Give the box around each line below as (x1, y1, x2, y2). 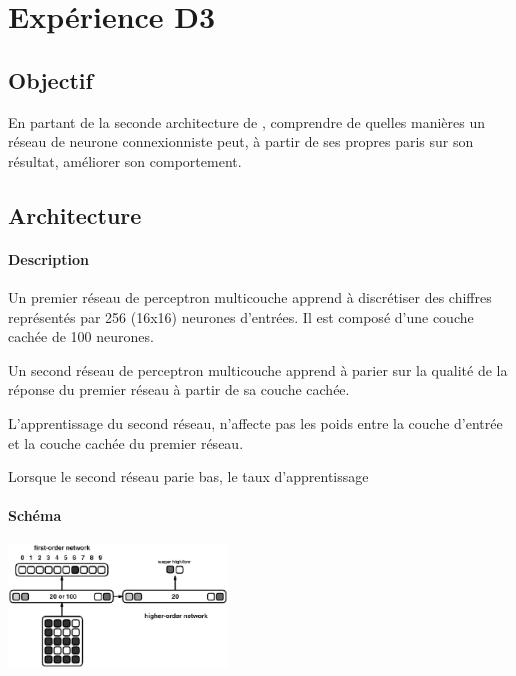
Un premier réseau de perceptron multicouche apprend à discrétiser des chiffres (8, 286, 492, 307)
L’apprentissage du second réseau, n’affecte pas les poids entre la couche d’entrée (8, 412, 503, 433)
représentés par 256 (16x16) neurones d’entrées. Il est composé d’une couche (8, 306, 474, 327)
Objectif (8, 64, 93, 95)
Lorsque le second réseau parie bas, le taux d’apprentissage (8, 466, 369, 487)
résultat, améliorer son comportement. (8, 150, 242, 171)
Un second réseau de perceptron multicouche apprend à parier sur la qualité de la (8, 359, 508, 380)
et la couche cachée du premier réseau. (8, 432, 244, 453)
